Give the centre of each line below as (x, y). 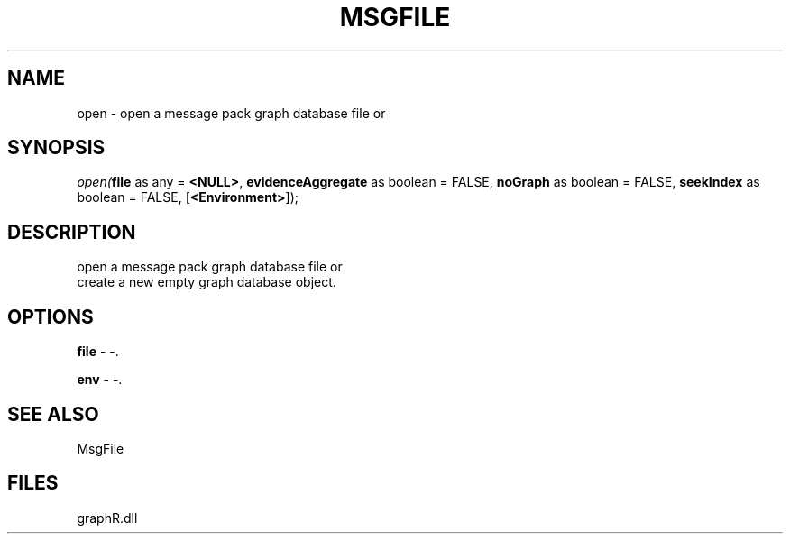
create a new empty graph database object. (207, 282)
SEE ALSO (53, 414)
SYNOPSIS (56, 148)
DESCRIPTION (72, 232)
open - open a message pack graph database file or (231, 113)
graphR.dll (107, 518)
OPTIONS (51, 316)
